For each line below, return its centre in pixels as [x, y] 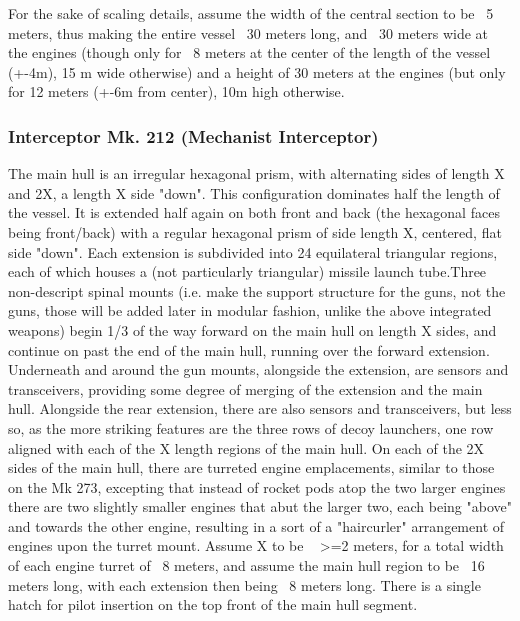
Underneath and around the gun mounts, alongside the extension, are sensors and [258, 369]
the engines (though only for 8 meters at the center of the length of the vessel [249, 52]
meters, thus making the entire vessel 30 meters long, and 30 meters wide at [248, 32]
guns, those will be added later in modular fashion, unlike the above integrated [250, 310]
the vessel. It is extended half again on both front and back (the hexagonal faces [254, 212]
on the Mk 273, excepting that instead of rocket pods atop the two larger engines [257, 486]
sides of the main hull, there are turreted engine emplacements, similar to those [251, 467]
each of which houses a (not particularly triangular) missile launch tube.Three [247, 271]
